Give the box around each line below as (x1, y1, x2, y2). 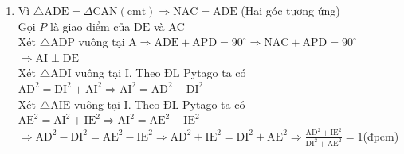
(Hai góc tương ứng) (241, 2, 340, 18)
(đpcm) (363, 127, 399, 144)
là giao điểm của (50, 17, 131, 34)
